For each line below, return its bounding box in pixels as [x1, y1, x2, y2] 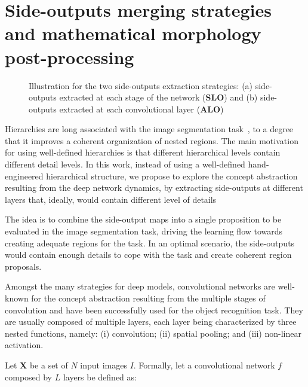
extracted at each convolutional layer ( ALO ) [59, 102, 224, 115]
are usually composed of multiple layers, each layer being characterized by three [5, 315, 297, 328]
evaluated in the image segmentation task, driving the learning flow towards [5, 225, 283, 237]
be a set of [29, 358, 68, 371]
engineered [5, 169, 44, 182]
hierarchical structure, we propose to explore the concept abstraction [46, 169, 298, 182]
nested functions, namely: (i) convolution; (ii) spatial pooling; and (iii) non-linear [5, 327, 301, 339]
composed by [5, 370, 53, 383]
